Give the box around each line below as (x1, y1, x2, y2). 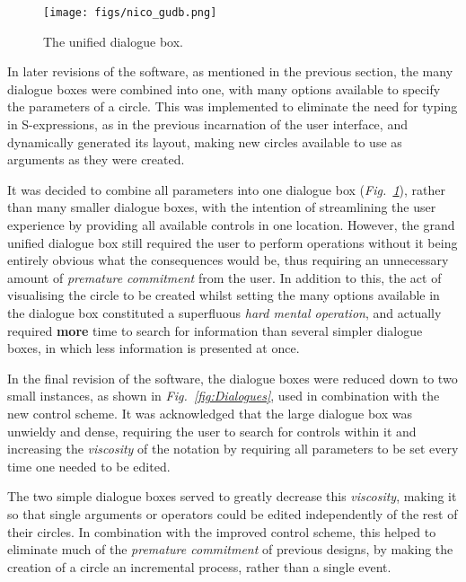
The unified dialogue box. (43, 31, 183, 50)
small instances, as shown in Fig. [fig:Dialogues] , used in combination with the (7, 386, 440, 405)
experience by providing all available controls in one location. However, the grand (7, 216, 455, 234)
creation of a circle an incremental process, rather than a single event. (7, 557, 391, 576)
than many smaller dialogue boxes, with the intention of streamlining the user (7, 198, 436, 216)
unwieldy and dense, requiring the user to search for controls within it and (7, 421, 417, 440)
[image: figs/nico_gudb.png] (43, 6, 217, 19)
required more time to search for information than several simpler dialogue (7, 321, 423, 339)
